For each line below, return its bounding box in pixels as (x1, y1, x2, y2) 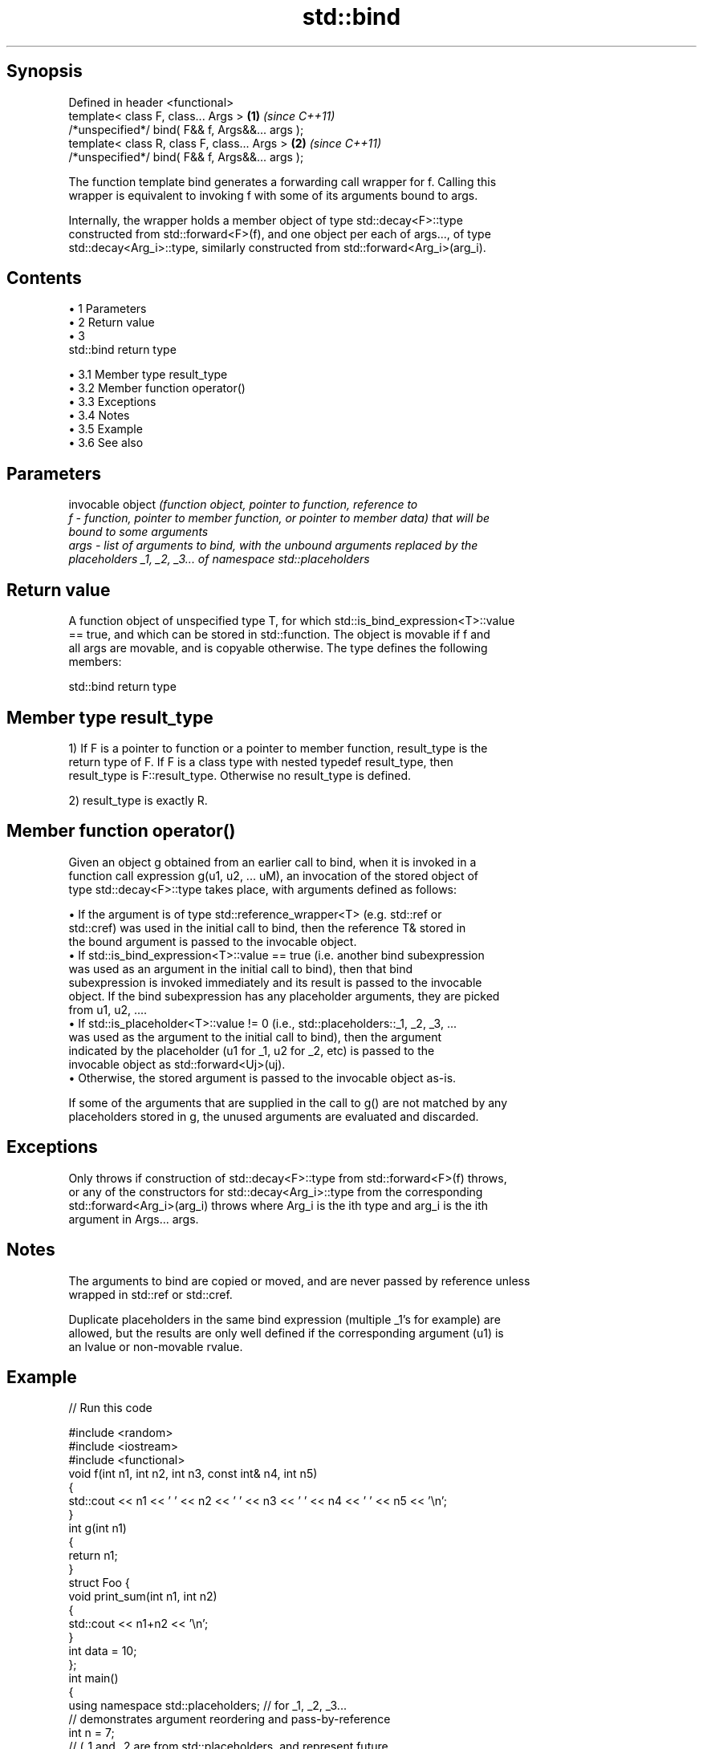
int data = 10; (68, 1644, 137, 1658)
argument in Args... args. (68, 1211, 199, 1226)
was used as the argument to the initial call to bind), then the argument (68, 1029, 442, 1044)
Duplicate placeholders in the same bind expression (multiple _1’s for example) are (68, 1312, 501, 1326)
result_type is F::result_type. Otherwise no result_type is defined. (68, 768, 412, 782)
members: (68, 655, 122, 669)
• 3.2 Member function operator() (68, 381, 246, 396)
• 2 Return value (68, 315, 155, 330)
